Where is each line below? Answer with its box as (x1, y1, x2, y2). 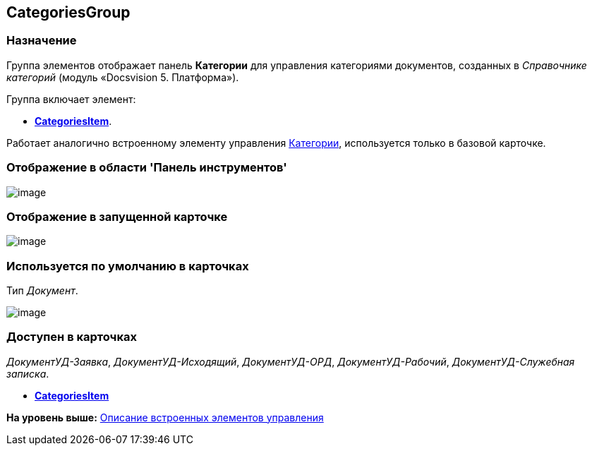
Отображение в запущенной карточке (6, 209, 228, 224)
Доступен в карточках (6, 330, 137, 344)
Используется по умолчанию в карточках (6, 258, 249, 273)
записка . (6, 367, 49, 380)
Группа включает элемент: (6, 92, 136, 105)
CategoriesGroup (6, 4, 131, 21)
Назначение (6, 33, 77, 48)
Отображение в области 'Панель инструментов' (6, 160, 287, 175)
